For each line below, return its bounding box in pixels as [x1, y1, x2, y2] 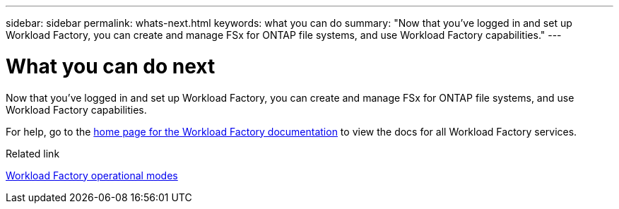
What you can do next [6, 54, 216, 78]
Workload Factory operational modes [6, 169, 178, 181]
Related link [6, 147, 60, 160]
